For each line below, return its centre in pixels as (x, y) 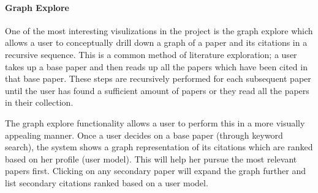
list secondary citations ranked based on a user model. (107, 182)
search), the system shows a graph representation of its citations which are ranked (159, 147)
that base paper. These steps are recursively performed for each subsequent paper (158, 78)
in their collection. (39, 102)
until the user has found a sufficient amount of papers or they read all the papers (157, 90)
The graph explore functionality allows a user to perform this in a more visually (155, 122)
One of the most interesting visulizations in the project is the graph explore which (159, 30)
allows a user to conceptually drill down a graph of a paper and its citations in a (156, 42)
